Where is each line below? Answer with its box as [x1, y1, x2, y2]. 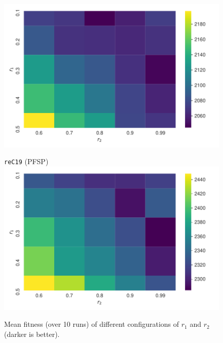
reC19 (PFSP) [4, 156, 49, 167]
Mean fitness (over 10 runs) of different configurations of [4, 319, 179, 329]
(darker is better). [4, 328, 60, 339]
